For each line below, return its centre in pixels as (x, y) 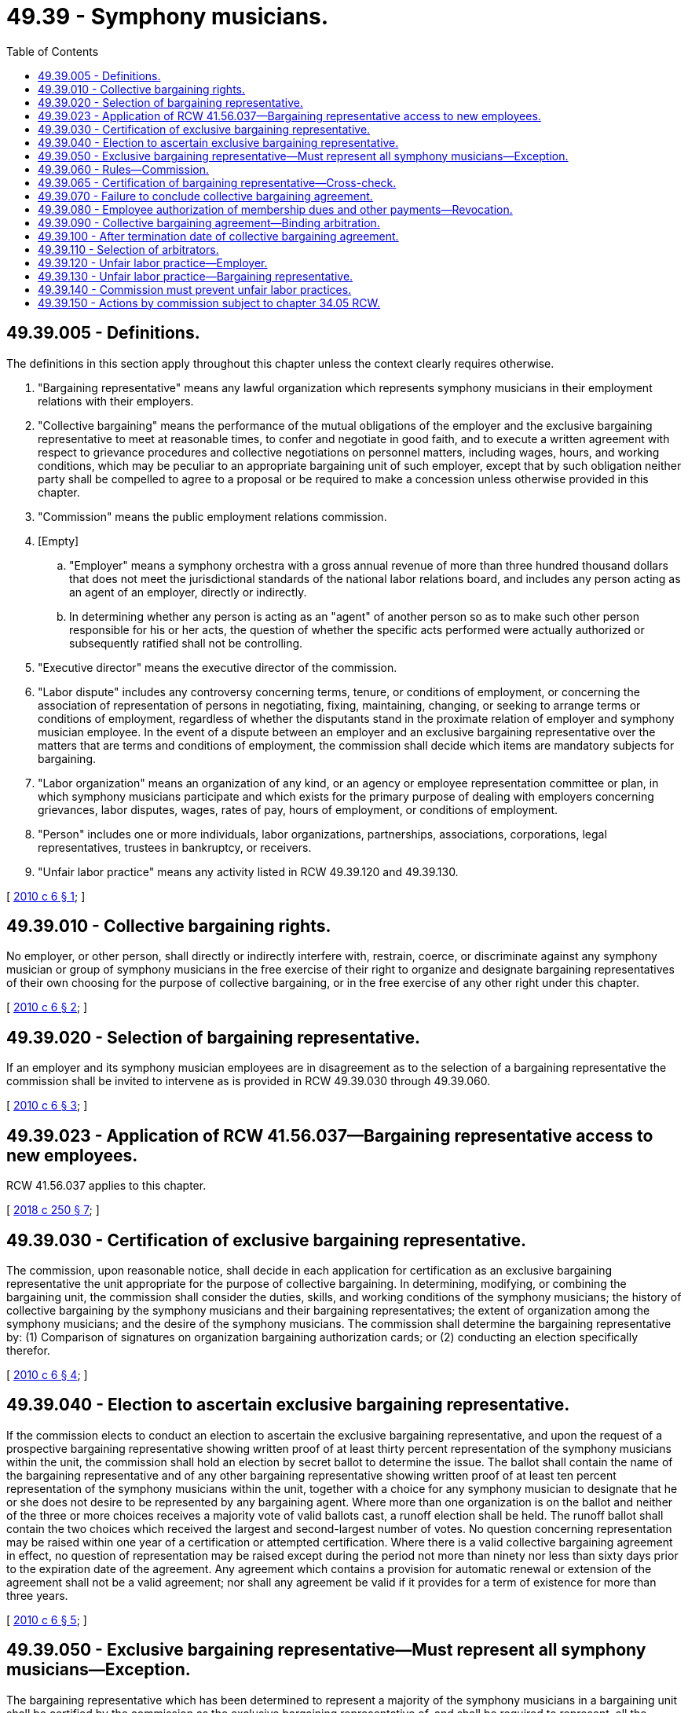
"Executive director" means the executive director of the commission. (218, 667)
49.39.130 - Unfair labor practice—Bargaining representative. (196, 276)
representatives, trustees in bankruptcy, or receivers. (175, 847)
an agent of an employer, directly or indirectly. (188, 592)
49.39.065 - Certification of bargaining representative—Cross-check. (217, 182)
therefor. (28, 1350)
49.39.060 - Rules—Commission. (123, 169)
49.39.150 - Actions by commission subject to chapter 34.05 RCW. (209, 303)
